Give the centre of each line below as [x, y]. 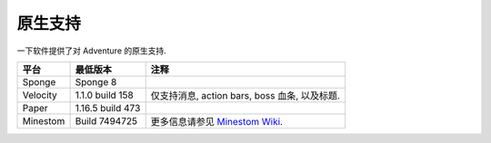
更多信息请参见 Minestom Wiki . [217, 121]
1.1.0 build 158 [104, 95]
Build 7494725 [106, 120]
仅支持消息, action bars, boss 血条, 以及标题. [245, 95]
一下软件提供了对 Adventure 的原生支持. [92, 51]
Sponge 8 [96, 81]
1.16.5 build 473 [108, 108]
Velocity [40, 95]
